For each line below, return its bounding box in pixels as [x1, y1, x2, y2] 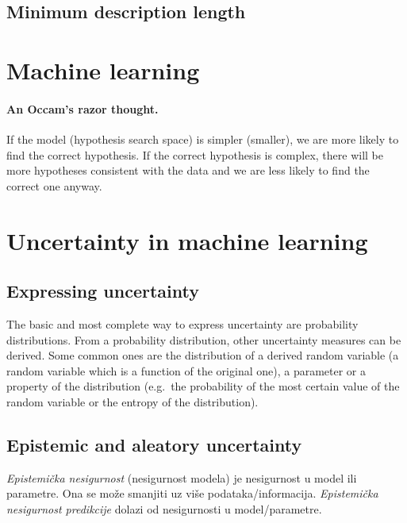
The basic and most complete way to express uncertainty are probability [6, 315, 359, 332]
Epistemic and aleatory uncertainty [6, 432, 302, 456]
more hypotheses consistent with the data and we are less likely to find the [6, 162, 370, 179]
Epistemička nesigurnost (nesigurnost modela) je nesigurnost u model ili [6, 469, 357, 486]
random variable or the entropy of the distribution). [6, 393, 259, 410]
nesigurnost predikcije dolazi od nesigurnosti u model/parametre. [6, 500, 322, 517]
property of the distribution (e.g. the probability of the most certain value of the [6, 378, 400, 394]
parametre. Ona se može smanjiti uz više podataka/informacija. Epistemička [6, 485, 378, 502]
